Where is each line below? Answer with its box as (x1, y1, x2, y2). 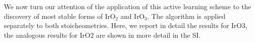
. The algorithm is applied (147, 11, 226, 21)
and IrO (120, 11, 145, 21)
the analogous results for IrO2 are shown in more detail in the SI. (4, 29, 201, 40)
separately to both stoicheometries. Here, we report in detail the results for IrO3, (4, 20, 248, 30)
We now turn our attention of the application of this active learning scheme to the (4, 1, 251, 11)
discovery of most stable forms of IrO (4, 11, 116, 21)
